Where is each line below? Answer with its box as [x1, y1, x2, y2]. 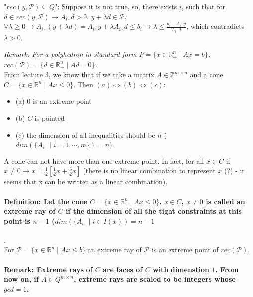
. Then [73, 79, 93, 89]
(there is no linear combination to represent [83, 165, 216, 176]
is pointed [34, 112, 65, 123]
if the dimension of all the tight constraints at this [65, 206, 242, 216]
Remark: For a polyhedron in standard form [4, 49, 137, 59]
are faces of [103, 264, 143, 274]
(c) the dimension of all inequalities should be [15, 129, 155, 140]
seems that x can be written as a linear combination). [4, 176, 168, 187]
